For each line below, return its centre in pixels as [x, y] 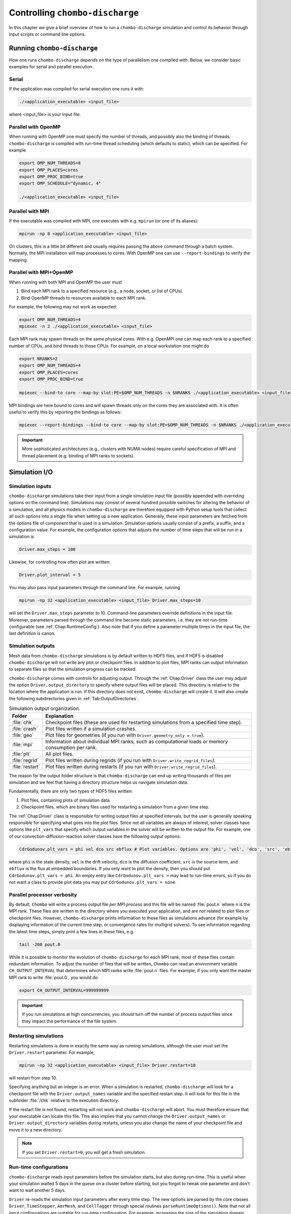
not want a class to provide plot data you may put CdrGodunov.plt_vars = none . [93, 882]
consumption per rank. [71, 747]
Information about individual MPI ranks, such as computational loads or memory [137, 742]
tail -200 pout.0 [40, 944]
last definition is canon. [32, 633]
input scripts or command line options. [47, 34]
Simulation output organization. [45, 708]
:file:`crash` [25, 728]
